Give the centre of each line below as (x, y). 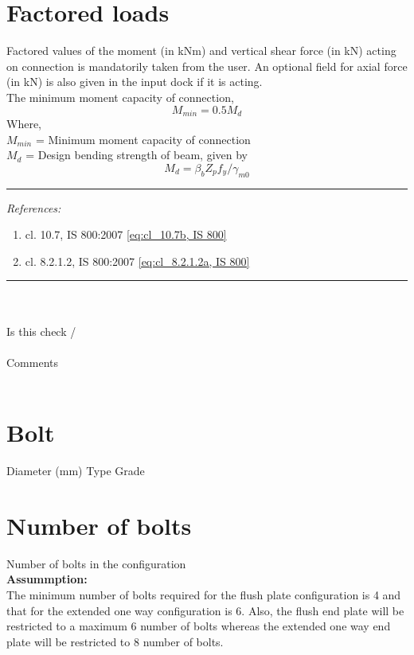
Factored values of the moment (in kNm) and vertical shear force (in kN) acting (201, 51)
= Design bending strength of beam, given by (137, 155)
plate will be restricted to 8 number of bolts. (115, 641)
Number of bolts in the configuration (96, 563)
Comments (33, 362)
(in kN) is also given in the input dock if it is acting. (135, 82)
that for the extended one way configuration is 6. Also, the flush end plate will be (205, 610)
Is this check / (41, 331)
